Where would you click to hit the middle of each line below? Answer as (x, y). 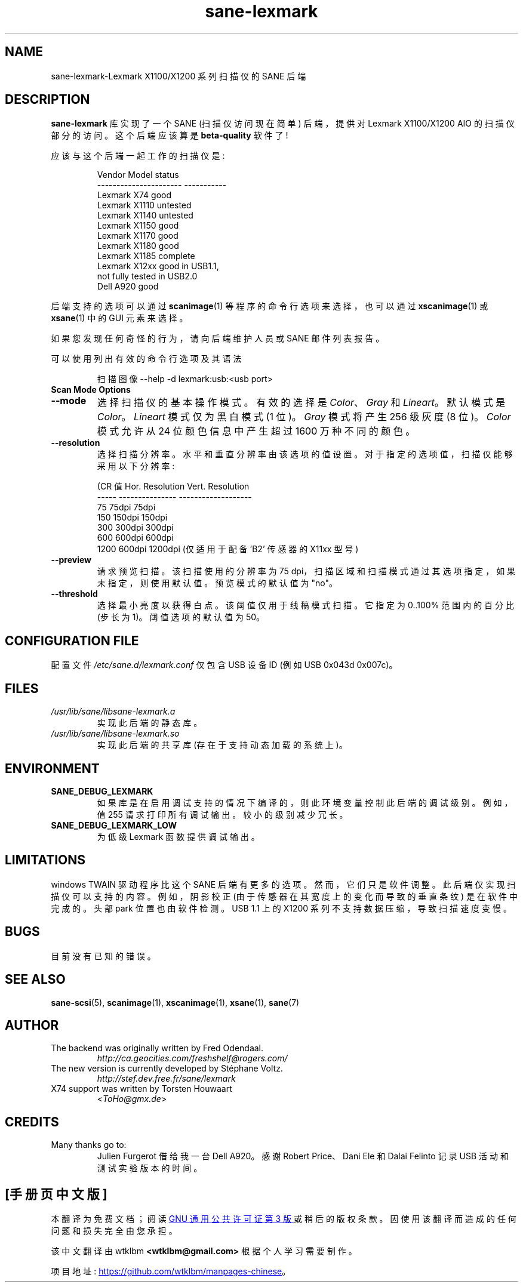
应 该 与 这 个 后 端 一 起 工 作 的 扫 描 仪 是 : (138, 156)
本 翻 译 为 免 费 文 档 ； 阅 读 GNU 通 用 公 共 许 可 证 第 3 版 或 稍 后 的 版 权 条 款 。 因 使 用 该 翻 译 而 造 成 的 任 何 (284, 1219)
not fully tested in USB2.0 (147, 276)
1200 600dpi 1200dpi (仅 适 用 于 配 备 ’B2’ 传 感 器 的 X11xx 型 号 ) (228, 549)
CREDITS (32, 1122)
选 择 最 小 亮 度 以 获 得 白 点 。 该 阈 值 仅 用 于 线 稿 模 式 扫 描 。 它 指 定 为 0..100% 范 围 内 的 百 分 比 (305, 605)
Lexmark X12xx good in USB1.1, (158, 266)
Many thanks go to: (89, 1145)
